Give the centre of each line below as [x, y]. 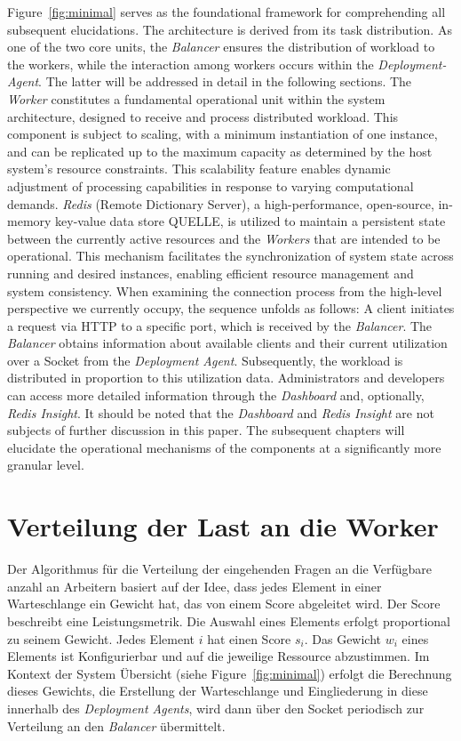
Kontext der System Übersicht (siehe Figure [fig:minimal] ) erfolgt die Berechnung [230, 673]
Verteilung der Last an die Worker [223, 526]
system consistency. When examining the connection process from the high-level [225, 290]
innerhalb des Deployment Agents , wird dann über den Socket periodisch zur [216, 708]
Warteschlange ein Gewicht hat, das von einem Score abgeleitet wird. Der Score [224, 604]
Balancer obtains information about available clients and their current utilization [227, 343]
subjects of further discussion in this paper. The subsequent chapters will [206, 430]
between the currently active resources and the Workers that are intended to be [224, 238]
